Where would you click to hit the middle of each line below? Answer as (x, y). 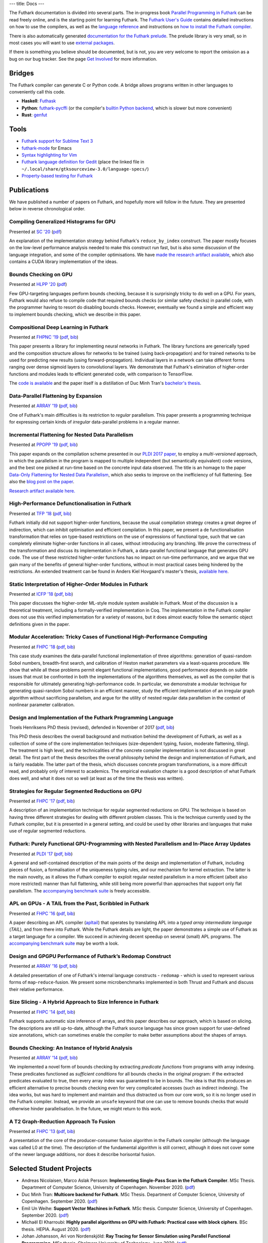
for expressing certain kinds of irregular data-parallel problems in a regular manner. (95, 422)
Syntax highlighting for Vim (49, 155)
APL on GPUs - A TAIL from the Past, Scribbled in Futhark (79, 903)
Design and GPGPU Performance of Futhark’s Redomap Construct (90, 956)
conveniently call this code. (37, 92)
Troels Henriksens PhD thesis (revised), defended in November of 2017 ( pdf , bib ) (92, 727)
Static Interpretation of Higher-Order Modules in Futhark (79, 584)
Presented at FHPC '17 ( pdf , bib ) (42, 801)
